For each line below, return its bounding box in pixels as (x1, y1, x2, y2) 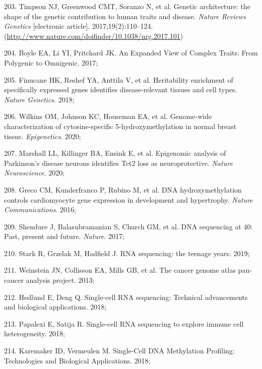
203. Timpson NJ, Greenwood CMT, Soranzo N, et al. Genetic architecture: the (4, 1, 251, 11)
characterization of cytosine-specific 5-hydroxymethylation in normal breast (4, 120, 237, 131)
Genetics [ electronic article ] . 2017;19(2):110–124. (4, 21, 153, 31)
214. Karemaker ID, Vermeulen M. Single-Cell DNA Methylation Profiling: (4, 345, 235, 356)
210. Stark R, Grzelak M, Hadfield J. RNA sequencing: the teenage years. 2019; (4, 248, 250, 258)
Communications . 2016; (4, 204, 76, 215)
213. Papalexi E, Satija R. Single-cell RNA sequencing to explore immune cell (4, 318, 244, 329)
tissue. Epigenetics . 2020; (4, 131, 81, 141)
